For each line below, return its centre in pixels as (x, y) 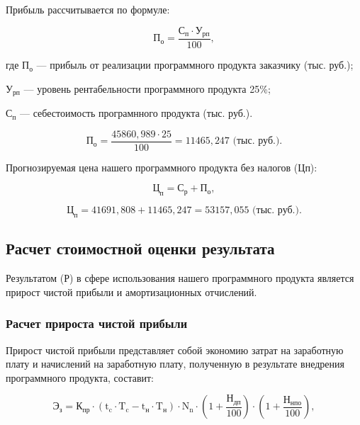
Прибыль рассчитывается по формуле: (88, 9)
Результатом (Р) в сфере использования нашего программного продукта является (180, 278)
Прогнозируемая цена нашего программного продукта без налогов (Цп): (162, 167)
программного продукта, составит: (80, 377)
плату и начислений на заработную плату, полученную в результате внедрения (175, 364)
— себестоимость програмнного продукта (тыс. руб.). (136, 113)
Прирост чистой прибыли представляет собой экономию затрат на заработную (175, 350)
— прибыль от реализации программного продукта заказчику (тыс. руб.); (195, 65)
